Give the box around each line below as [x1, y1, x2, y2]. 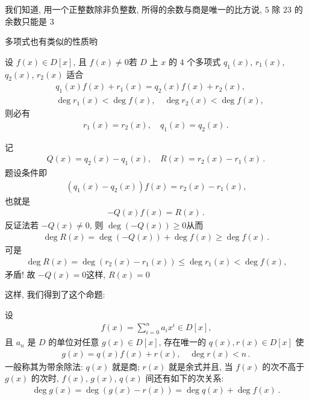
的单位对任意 [48, 336, 99, 348]
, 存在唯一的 [158, 336, 207, 348]
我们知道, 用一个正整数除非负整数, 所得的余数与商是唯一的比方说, [5, 3, 262, 15]
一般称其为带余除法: [5, 360, 83, 372]
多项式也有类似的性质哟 [5, 35, 98, 48]
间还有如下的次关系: [145, 372, 224, 384]
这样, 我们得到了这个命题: [5, 288, 105, 301]
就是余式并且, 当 [168, 360, 233, 372]
